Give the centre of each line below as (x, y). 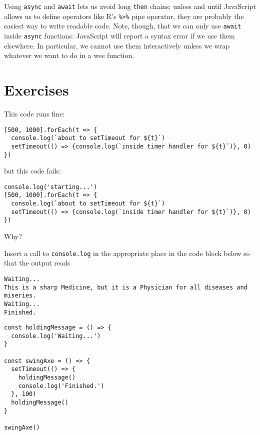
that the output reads (37, 263)
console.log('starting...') (51, 187)
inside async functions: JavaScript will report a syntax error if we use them (119, 35)
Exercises (36, 89)
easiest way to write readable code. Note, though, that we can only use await (123, 26)
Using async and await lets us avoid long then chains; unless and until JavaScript (130, 6)
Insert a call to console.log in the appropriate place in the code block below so (127, 253)
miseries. (20, 296)
